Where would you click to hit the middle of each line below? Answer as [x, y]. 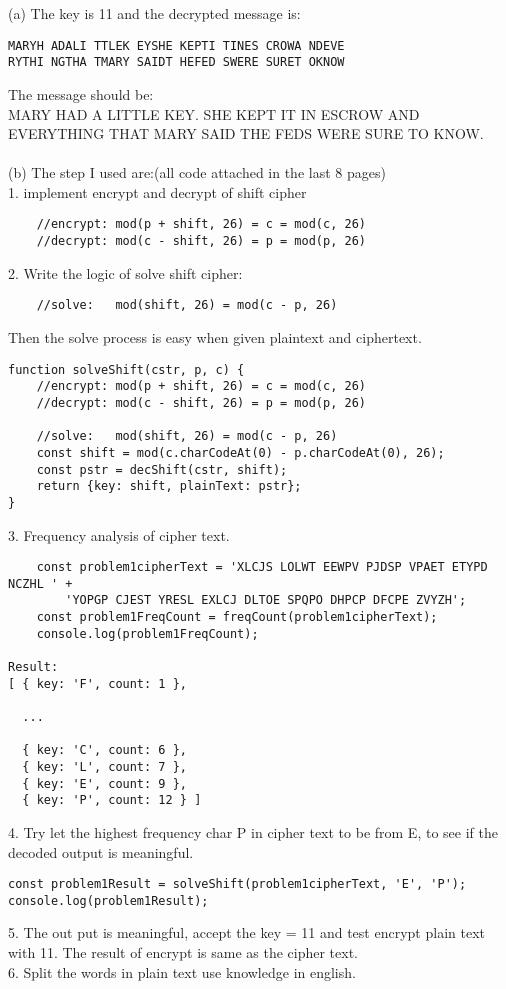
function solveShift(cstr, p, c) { [126, 369]
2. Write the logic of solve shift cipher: [125, 272]
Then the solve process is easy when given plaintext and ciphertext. [215, 337]
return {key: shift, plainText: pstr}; [169, 486]
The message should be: [81, 93]
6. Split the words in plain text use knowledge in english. [182, 971]
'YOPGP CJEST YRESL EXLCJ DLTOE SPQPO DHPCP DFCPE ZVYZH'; [266, 600]
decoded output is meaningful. [101, 851]
